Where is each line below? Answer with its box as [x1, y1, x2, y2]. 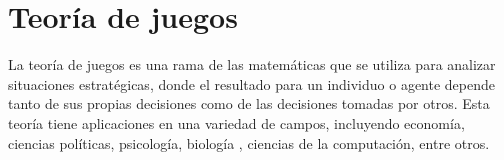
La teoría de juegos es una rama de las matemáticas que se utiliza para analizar [8, 54, 496, 75]
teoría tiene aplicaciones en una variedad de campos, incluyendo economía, [8, 112, 465, 133]
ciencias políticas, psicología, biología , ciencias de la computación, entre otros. [8, 132, 490, 153]
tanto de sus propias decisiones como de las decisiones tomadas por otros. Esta [8, 93, 490, 114]
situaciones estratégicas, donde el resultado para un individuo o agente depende [8, 73, 496, 94]
